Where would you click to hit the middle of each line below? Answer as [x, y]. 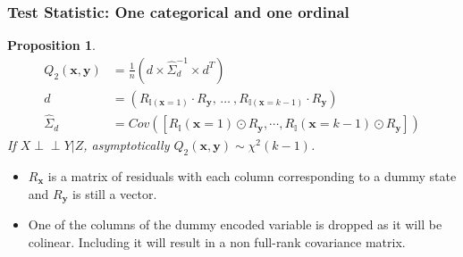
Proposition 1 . [51, 45]
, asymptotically [126, 145]
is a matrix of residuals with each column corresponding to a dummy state [252, 175]
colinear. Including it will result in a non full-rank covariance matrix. [217, 241]
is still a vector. [115, 193]
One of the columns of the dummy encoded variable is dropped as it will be [235, 224]
